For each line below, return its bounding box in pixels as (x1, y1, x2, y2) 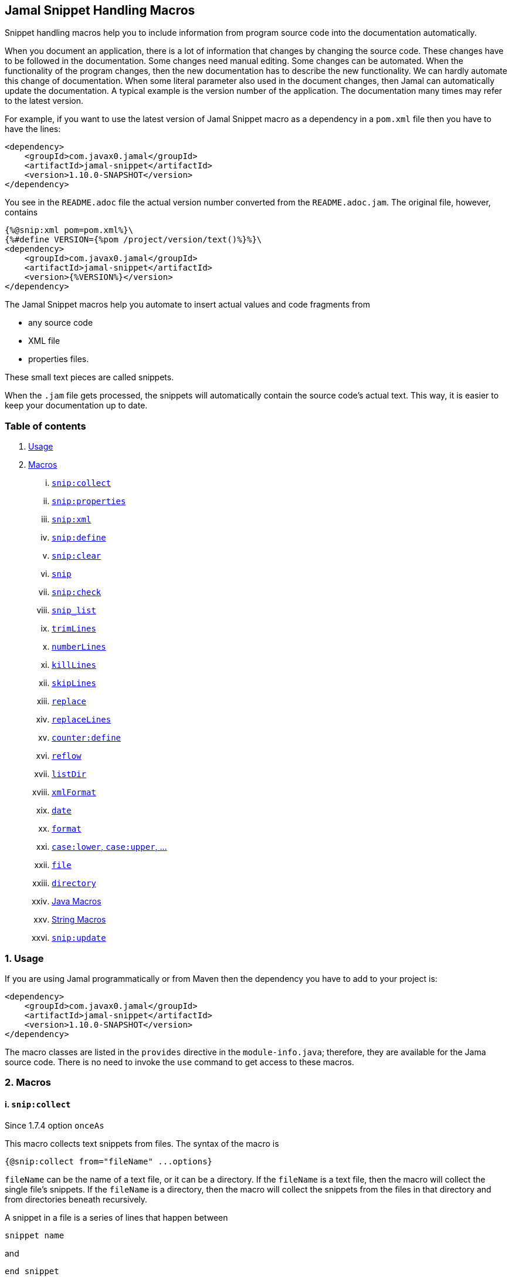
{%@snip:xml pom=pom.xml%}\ (5, 225, 134, 235)
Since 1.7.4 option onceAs (5, 1120, 104, 1130)
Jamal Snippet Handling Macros (5, 3, 195, 18)
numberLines (52, 642, 106, 652)
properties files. (28, 354, 89, 364)
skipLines (52, 678, 96, 688)
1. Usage (5, 952, 44, 964)
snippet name (5, 1230, 65, 1240)
